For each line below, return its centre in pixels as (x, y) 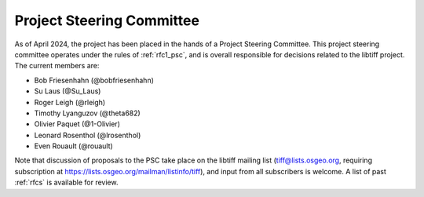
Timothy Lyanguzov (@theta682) (87, 113)
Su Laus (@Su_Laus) (68, 91)
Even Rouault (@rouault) (73, 146)
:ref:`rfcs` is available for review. (66, 182)
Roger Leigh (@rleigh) (70, 102)
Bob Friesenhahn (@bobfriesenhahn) (94, 80)
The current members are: (57, 66)
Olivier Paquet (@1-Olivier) (77, 124)
